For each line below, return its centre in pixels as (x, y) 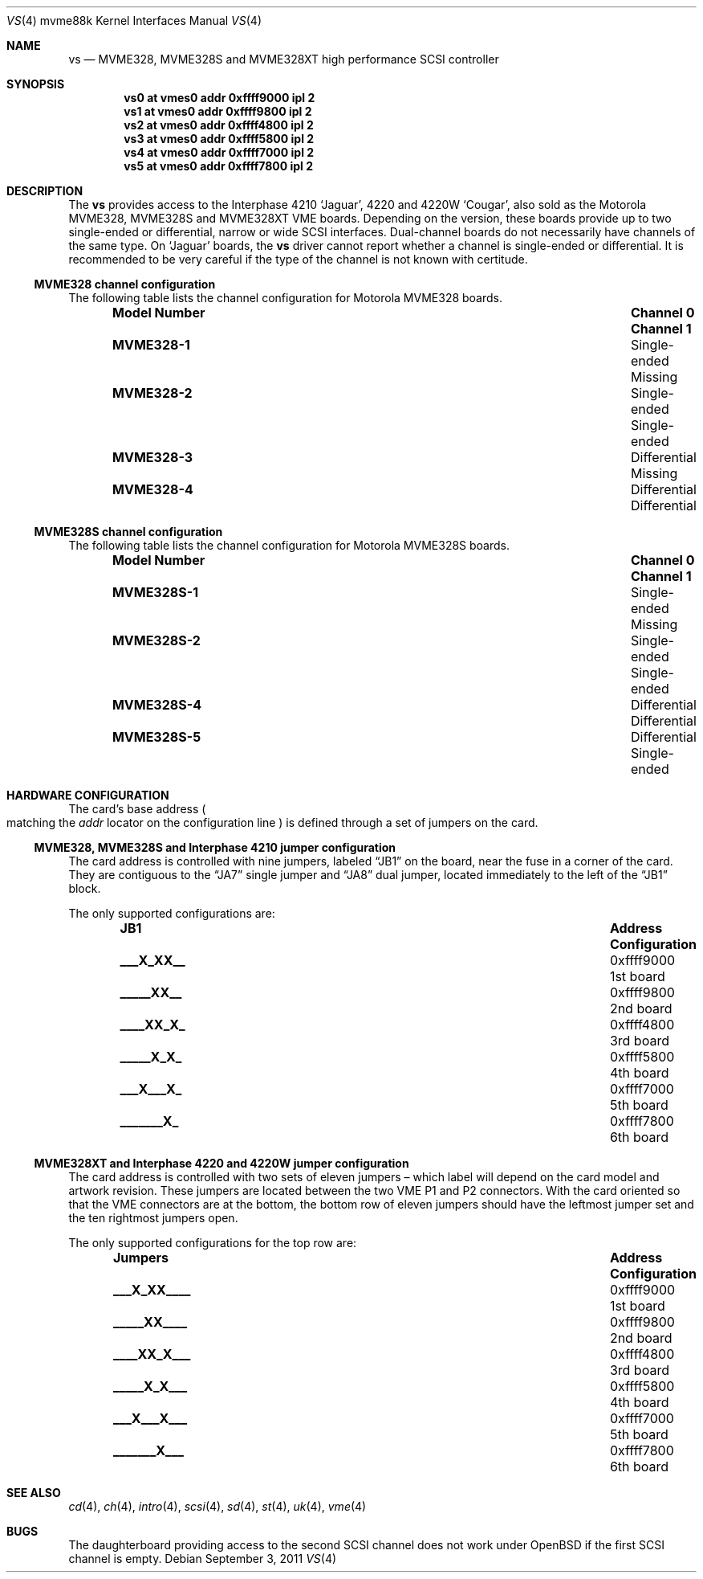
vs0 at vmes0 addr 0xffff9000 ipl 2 (219, 98)
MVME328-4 (153, 489)
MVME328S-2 (156, 640)
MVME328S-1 (155, 592)
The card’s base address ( (137, 809)
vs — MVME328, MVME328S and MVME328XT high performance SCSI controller (284, 59)
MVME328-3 (153, 457)
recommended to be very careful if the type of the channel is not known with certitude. (298, 259)
